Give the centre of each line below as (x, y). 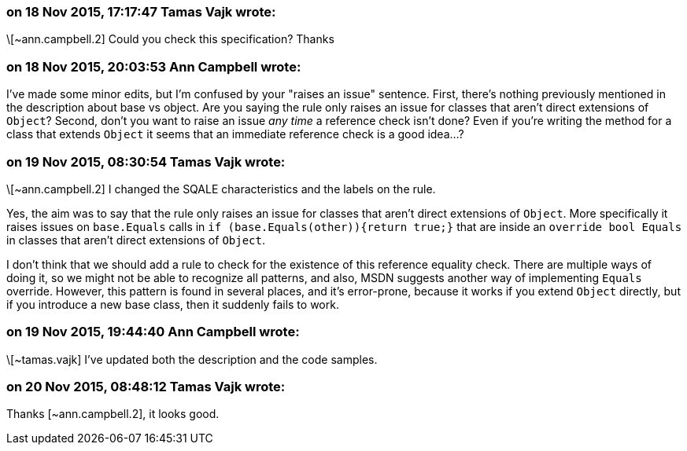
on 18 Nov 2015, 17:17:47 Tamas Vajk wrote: (141, 12)
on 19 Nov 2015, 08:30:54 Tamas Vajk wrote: (146, 161)
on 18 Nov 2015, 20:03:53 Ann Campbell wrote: (154, 66)
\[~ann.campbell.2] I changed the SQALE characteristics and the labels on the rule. (221, 189)
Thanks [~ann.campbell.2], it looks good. (113, 414)
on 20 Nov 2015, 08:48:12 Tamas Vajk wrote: (146, 387)
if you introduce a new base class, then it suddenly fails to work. (173, 304)
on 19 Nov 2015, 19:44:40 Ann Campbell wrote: (153, 332)
